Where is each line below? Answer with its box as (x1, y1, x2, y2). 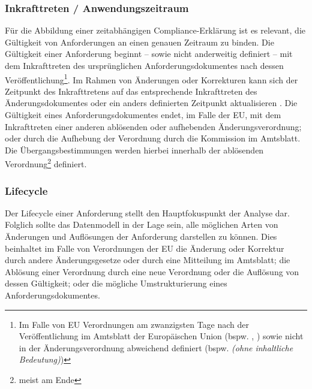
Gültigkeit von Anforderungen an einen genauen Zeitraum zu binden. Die (5, 35, 274, 48)
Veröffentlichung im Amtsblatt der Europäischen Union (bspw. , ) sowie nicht (19, 330, 304, 342)
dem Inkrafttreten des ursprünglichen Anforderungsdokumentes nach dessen (5, 59, 284, 71)
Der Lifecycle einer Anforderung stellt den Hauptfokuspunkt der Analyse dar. (5, 206, 290, 219)
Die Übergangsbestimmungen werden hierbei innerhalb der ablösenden (5, 143, 264, 156)
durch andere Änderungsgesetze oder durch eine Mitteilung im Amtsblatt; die (5, 254, 290, 266)
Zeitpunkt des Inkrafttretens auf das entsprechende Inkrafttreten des (5, 85, 257, 97)
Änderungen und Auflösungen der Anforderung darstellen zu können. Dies (5, 230, 277, 243)
